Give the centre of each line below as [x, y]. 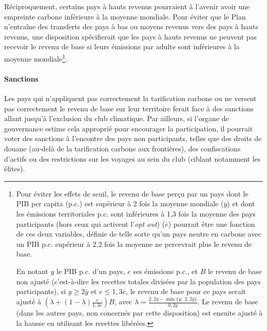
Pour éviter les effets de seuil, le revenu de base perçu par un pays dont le [132, 193]
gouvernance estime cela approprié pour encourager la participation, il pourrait [129, 128]
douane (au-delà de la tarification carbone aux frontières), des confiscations [122, 148]
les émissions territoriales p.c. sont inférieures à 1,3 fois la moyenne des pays [136, 213]
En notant [32, 271]
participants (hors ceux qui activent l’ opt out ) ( [91, 223]
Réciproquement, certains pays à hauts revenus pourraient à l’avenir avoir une [127, 6]
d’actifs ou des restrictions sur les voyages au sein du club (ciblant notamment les [132, 158]
